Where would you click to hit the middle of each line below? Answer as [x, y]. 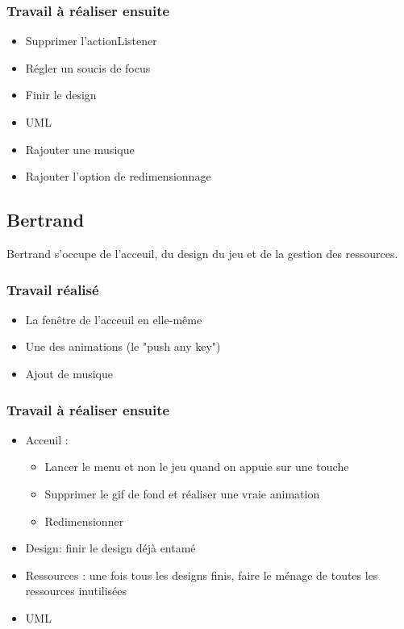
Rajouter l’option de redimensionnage [118, 176]
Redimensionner [84, 521]
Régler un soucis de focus [88, 67]
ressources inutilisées [76, 591]
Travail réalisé [53, 289]
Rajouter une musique [80, 149]
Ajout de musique [69, 373]
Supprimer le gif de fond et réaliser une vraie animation [182, 493]
